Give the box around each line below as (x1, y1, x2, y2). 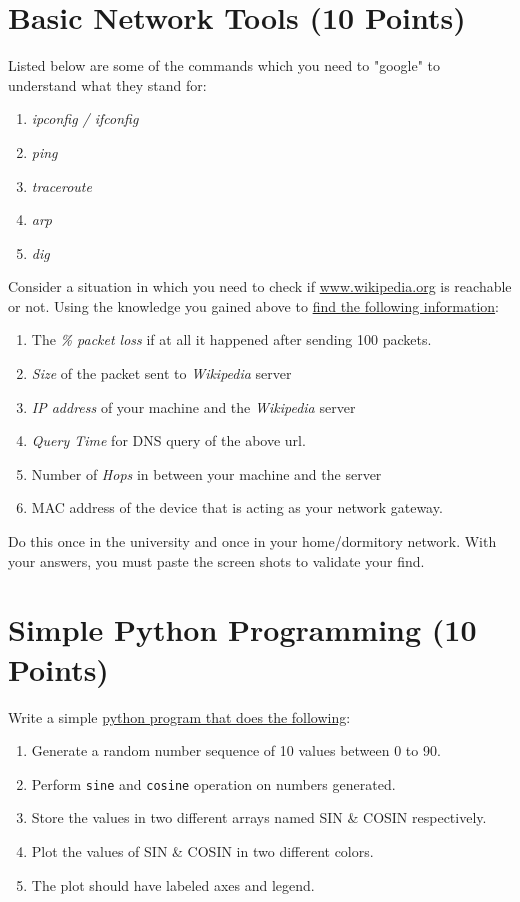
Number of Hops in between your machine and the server (31, 463, 382, 484)
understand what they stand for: (8, 74, 207, 95)
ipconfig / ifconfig (31, 108, 139, 129)
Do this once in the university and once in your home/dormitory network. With (8, 531, 497, 552)
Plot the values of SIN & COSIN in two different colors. (31, 840, 374, 861)
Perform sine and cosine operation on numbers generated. (31, 773, 396, 794)
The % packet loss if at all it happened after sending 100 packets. (31, 329, 432, 350)
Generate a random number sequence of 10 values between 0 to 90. (31, 740, 441, 761)
